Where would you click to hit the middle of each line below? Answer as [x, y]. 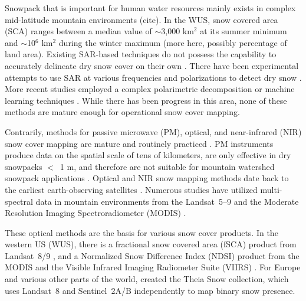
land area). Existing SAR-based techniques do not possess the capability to [141, 54]
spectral [19, 201]
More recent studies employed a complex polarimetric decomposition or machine [150, 89]
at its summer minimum [244, 31]
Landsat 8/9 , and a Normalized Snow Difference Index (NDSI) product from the [152, 255]
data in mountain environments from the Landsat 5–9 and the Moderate [167, 201]
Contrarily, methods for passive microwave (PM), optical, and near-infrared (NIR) [153, 131]
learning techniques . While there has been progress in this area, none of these [146, 100]
